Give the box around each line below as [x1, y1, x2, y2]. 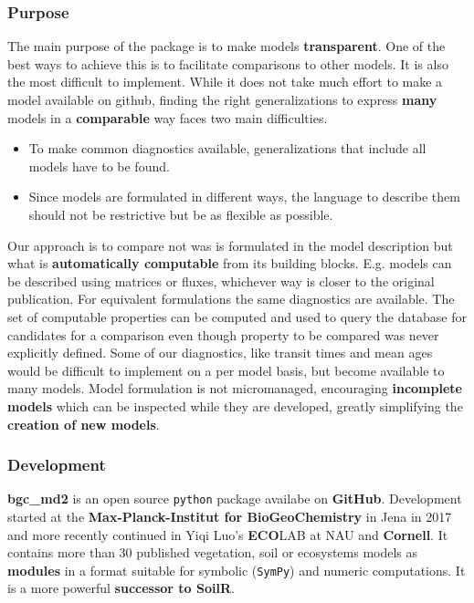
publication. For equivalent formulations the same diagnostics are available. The [7, 289, 455, 308]
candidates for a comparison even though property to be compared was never [7, 325, 439, 344]
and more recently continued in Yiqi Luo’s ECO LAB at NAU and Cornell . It [7, 525, 448, 544]
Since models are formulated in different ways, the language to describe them [28, 187, 460, 206]
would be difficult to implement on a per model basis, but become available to [7, 360, 445, 379]
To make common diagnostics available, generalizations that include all [28, 139, 427, 158]
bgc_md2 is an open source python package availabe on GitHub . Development [7, 489, 462, 508]
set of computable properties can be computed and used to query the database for [7, 307, 467, 326]
